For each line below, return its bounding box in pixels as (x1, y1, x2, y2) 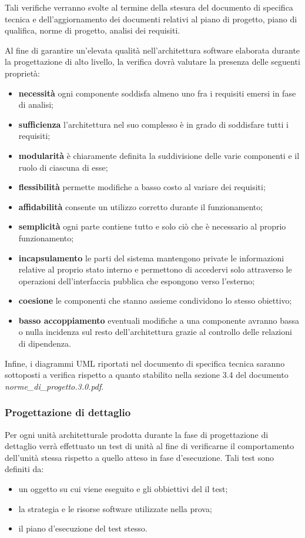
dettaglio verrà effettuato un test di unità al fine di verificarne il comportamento (5, 440, 294, 452)
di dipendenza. (18, 337, 71, 350)
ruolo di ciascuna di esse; (18, 161, 108, 173)
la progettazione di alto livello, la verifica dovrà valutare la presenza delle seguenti (5, 55, 300, 68)
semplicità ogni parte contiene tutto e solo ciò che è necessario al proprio (18, 220, 286, 233)
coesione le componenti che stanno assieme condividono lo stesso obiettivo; (18, 294, 292, 307)
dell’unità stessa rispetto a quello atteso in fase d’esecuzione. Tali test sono (5, 451, 274, 463)
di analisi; (18, 98, 54, 111)
